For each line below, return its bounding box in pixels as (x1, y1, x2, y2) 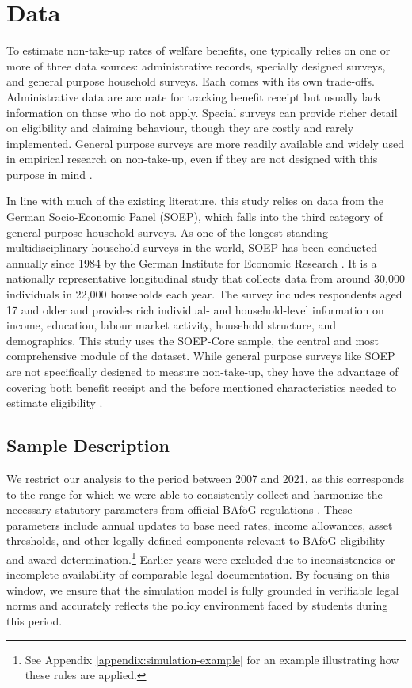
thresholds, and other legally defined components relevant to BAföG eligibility (6, 532, 386, 549)
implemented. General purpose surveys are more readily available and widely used (6, 135, 404, 151)
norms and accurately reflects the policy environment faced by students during (6, 597, 388, 614)
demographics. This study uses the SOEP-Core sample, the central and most (6, 332, 380, 348)
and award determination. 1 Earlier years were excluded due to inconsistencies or (6, 548, 395, 567)
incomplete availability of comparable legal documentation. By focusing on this (6, 566, 390, 583)
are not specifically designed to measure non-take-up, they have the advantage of (6, 363, 399, 379)
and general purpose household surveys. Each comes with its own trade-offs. (6, 73, 375, 89)
